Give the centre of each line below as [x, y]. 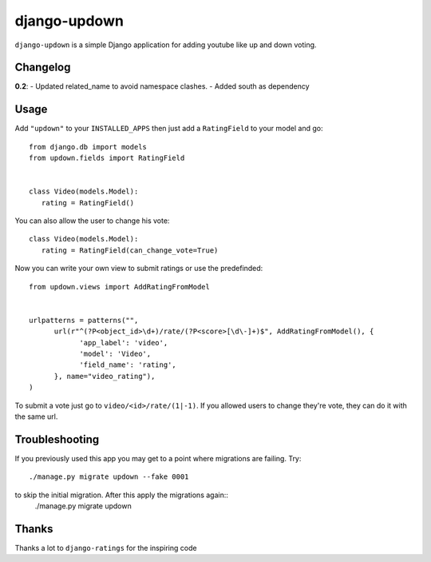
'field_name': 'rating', [128, 365]
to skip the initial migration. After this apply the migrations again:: [122, 495]
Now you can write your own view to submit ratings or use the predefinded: [139, 269]
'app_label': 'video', [124, 343]
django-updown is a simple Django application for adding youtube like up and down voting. [166, 45]
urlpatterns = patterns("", [84, 320]
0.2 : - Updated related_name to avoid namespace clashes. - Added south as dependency [162, 86]
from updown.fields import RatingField [107, 158]
